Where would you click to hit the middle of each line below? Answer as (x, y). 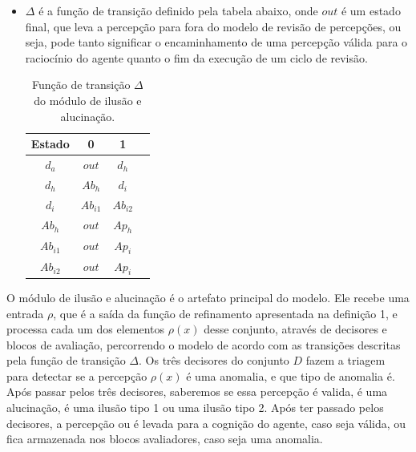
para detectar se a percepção (77, 375)
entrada (25, 313)
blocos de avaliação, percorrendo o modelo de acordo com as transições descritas (204, 344)
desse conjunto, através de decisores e (295, 329)
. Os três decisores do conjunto (214, 360)
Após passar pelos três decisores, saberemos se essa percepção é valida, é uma (197, 391)
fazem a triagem (345, 360)
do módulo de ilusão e (88, 100)
